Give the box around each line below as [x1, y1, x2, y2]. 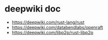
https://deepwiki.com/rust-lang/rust [11, 19, 85, 25]
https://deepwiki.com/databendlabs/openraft [11, 24, 103, 30]
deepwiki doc [4, 3, 61, 14]
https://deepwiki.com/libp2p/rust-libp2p [11, 29, 93, 35]
